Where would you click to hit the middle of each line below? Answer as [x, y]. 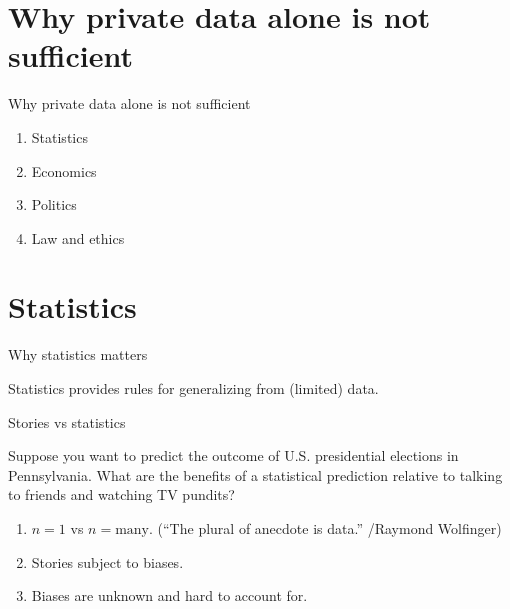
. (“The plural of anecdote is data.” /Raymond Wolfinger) [325, 527]
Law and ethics [78, 237]
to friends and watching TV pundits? [121, 494]
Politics [54, 204]
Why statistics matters [78, 354]
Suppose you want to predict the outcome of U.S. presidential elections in [233, 455]
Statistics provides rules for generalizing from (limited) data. [193, 388]
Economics [64, 170]
